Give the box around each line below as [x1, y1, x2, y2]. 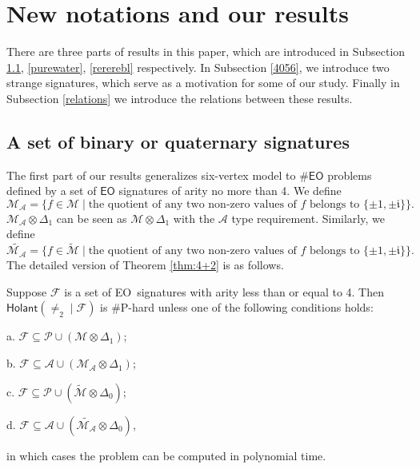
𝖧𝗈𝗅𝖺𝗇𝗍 [6, 303, 38, 315]
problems [327, 166, 372, 183]
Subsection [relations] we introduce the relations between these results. [6, 89, 353, 106]
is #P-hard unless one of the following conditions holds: [100, 299, 374, 316]
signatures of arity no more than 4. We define [118, 182, 342, 199]
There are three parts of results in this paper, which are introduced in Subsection [6, 43, 406, 60]
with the [173, 209, 215, 226]
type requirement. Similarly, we [231, 209, 385, 226]
